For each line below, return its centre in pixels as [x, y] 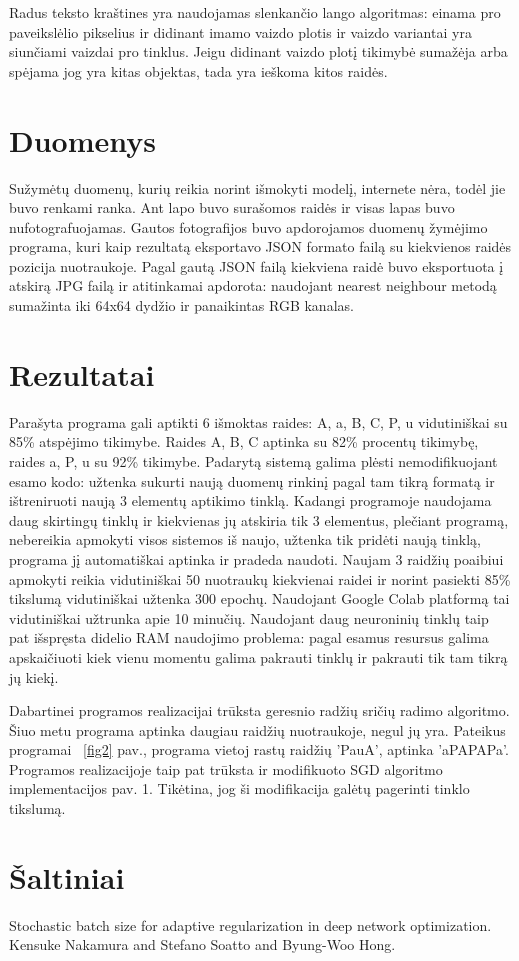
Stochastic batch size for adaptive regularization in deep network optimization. [250, 924]
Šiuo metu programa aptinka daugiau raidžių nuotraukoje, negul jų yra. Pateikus [257, 729]
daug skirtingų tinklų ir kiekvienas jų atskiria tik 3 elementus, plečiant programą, [259, 519]
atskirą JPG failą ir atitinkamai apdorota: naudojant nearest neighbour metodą [253, 285]
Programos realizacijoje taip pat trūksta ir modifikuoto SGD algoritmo [226, 768]
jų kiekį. [34, 676]
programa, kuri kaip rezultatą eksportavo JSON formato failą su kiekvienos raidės [260, 246]
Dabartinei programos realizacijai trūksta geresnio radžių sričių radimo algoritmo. [259, 710]
